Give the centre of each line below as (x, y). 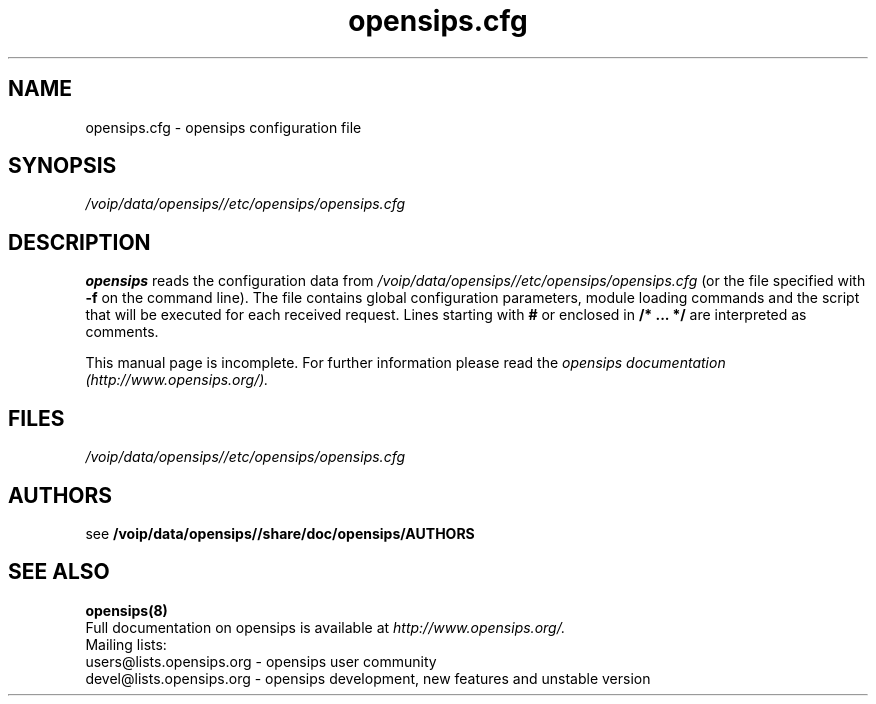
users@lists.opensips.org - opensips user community (261, 661)
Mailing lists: (126, 644)
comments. (122, 332)
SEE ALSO (59, 572)
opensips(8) (126, 610)
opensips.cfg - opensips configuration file (223, 127)
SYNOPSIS (62, 166)
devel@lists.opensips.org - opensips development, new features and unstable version (368, 678)
